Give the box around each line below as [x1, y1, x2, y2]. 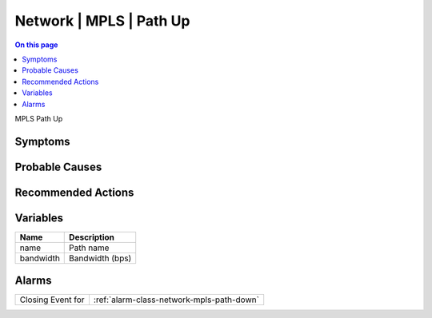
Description [69, 232, 115, 243]
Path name [69, 242, 110, 253]
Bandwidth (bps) [69, 252, 132, 264]
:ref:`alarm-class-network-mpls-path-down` [93, 294, 260, 305]
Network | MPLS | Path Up [14, 12, 190, 30]
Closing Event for [19, 294, 85, 305]
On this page [14, 40, 58, 50]
